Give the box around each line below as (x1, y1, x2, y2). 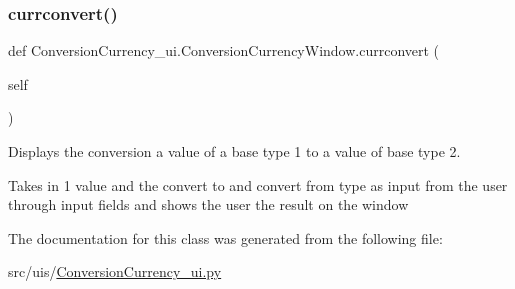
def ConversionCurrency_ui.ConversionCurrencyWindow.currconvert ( (8, 40, 440, 61)
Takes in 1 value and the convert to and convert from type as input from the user (8, 174, 508, 195)
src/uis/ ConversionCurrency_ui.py (8, 261, 222, 282)
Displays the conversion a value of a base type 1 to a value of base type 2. (8, 141, 461, 161)
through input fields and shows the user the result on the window (8, 194, 409, 215)
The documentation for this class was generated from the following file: (8, 227, 443, 248)
